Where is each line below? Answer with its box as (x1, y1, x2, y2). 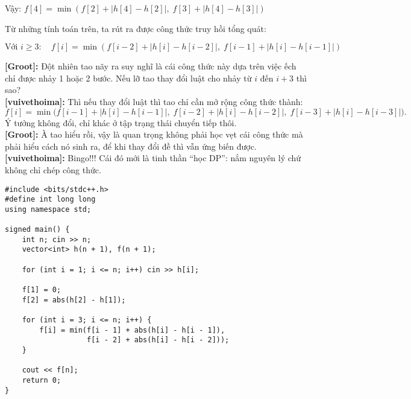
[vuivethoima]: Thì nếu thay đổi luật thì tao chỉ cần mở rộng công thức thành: (5, 95, 303, 107)
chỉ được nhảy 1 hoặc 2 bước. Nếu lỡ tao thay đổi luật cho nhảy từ (5, 71, 252, 84)
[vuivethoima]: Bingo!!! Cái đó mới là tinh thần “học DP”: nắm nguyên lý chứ (5, 152, 301, 164)
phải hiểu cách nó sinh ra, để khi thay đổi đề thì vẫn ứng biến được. (5, 139, 257, 152)
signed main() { (5, 225, 70, 234)
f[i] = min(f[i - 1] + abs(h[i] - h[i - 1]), (39, 325, 225, 334)
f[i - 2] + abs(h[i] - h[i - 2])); (87, 336, 230, 345)
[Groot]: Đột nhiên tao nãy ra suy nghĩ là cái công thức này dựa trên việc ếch (5, 60, 296, 72)
